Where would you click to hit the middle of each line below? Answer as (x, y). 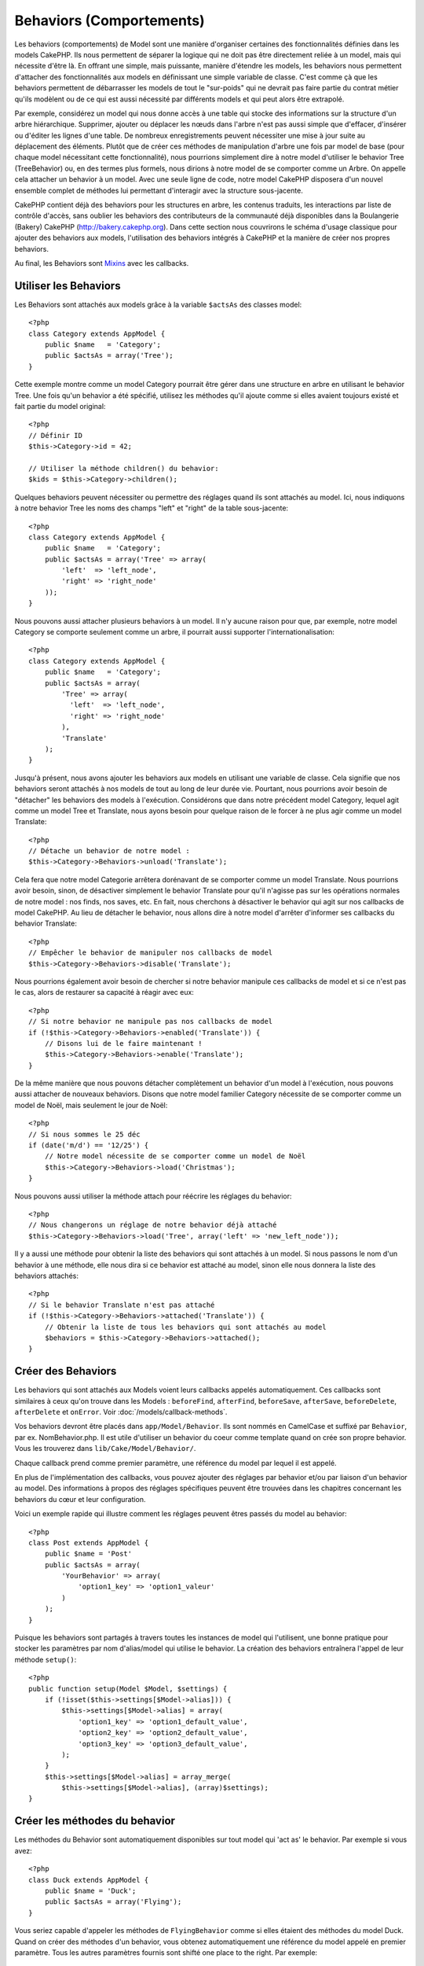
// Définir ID (55, 435)
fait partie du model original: (60, 406)
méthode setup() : (46, 1659)
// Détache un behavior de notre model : (109, 851)
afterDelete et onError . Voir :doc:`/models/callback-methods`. (121, 1412)
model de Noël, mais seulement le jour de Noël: (91, 1105)
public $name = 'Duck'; (90, 1891)
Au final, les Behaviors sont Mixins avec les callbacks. (102, 263)
